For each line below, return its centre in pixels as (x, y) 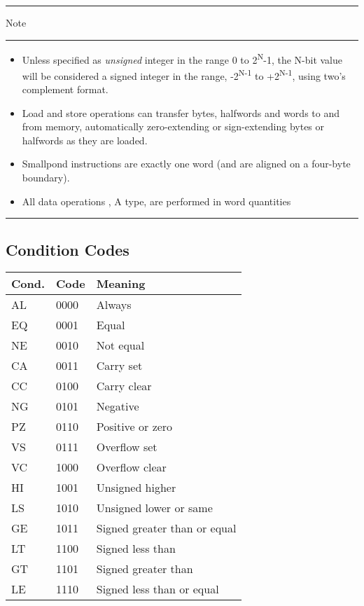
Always (114, 305)
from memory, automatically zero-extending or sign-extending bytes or (173, 126)
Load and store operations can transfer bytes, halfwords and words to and (181, 112)
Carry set (119, 366)
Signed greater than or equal (166, 528)
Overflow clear (131, 467)
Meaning (121, 284)
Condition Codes (68, 249)
